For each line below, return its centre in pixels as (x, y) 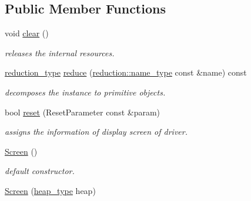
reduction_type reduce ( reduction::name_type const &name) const (126, 72)
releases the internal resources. (60, 52)
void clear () (27, 33)
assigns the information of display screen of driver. (96, 132)
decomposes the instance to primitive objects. (85, 92)
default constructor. (40, 171)
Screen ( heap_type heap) (50, 190)
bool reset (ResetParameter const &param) (83, 112)
